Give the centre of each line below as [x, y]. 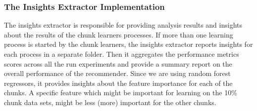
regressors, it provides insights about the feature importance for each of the [118, 83]
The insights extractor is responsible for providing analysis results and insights [123, 25]
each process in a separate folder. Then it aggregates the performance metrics [122, 54]
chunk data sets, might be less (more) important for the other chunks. [110, 102]
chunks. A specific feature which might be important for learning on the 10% [121, 92]
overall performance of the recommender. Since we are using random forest [117, 73]
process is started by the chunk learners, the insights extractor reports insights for [128, 44]
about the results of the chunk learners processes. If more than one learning [119, 34]
